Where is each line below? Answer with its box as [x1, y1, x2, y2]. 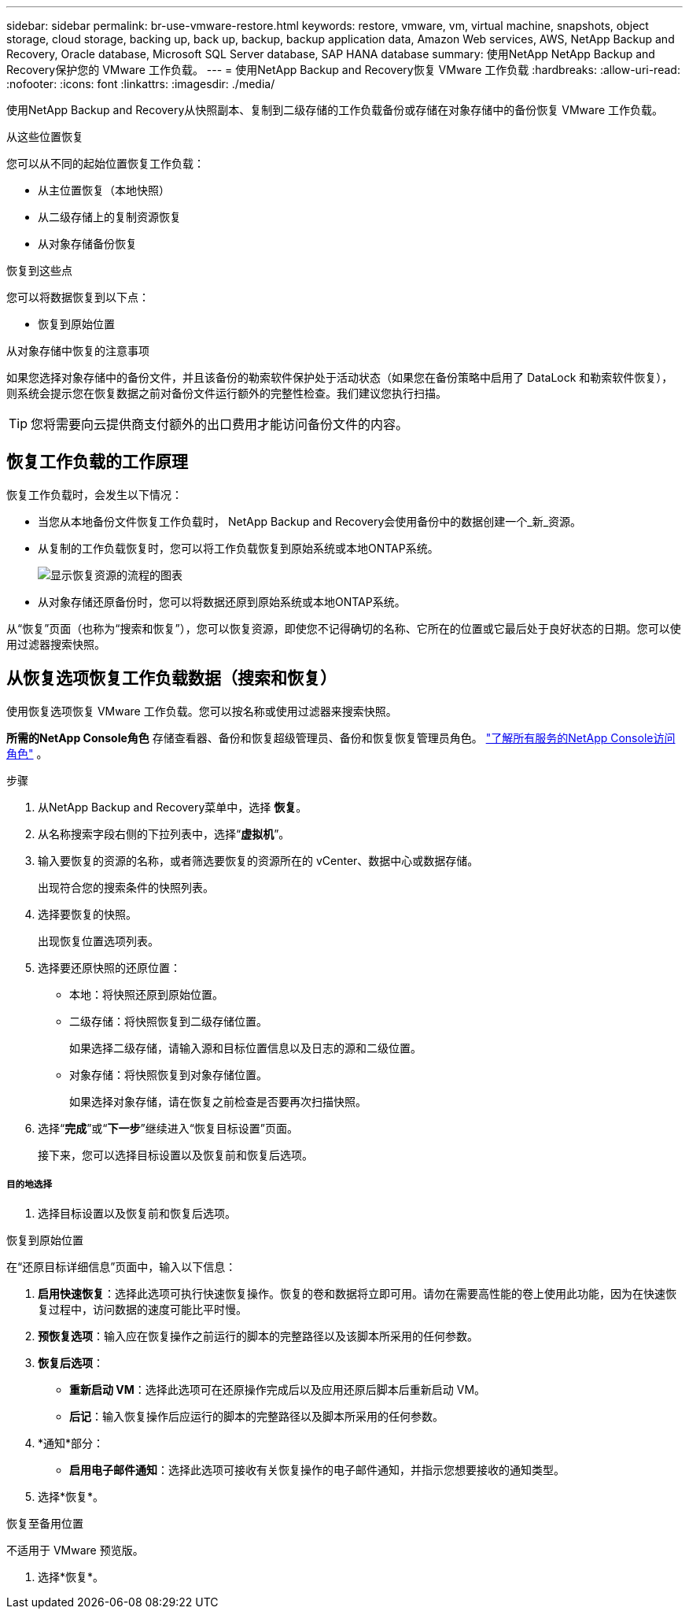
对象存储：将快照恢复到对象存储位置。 [69, 1067, 267, 1081]
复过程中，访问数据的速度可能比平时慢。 [38, 1303, 247, 1317]
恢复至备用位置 [6, 1517, 83, 1531]
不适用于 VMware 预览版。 [6, 1543, 144, 1558]
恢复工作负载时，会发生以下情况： [6, 487, 182, 501]
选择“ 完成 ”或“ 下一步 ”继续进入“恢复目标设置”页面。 [38, 1121, 299, 1135]
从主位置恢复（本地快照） [38, 183, 170, 197]
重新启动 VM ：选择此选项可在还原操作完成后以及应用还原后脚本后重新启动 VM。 [69, 1383, 486, 1397]
